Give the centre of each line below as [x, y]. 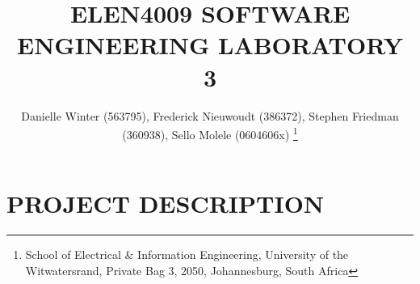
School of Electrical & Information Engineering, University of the [187, 254]
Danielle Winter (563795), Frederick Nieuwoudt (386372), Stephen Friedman [210, 115]
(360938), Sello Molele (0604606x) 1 [210, 133]
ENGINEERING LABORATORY [210, 45]
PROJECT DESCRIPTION [166, 203]
